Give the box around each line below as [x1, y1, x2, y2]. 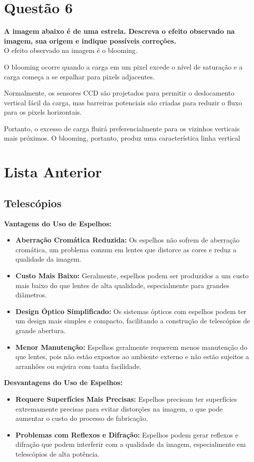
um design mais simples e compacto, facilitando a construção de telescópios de [15, 316, 251, 326]
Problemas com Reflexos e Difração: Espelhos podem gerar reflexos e [15, 429, 238, 439]
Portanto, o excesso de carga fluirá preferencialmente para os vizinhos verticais [4, 123, 240, 133]
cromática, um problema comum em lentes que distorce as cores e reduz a [15, 244, 236, 254]
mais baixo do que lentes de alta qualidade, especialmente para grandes [15, 280, 230, 290]
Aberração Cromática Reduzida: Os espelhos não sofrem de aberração [15, 235, 240, 245]
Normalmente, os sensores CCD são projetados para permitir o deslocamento [4, 88, 234, 98]
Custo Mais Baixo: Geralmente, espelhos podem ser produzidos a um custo [15, 270, 249, 281]
